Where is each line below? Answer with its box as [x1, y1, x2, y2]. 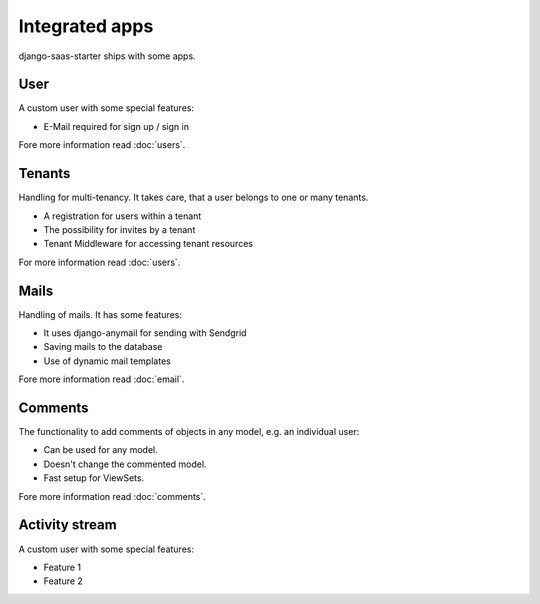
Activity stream [18, 516, 117, 534]
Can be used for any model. [43, 444, 159, 456]
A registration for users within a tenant [43, 210, 202, 222]
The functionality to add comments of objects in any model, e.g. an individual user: [18, 426, 360, 438]
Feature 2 [43, 575, 84, 587]
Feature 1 [43, 561, 82, 573]
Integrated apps [18, 15, 154, 37]
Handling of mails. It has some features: [18, 308, 182, 320]
